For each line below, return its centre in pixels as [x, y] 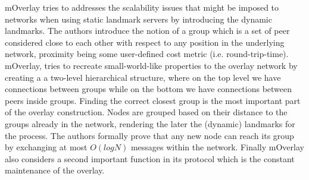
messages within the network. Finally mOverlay [217, 147]
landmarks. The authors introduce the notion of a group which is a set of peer [147, 31]
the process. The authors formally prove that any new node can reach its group [149, 135]
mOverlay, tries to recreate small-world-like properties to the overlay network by [151, 65]
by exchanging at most [46, 147]
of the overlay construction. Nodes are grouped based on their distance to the [146, 112]
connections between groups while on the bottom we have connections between [149, 89]
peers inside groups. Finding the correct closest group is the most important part [153, 100]
